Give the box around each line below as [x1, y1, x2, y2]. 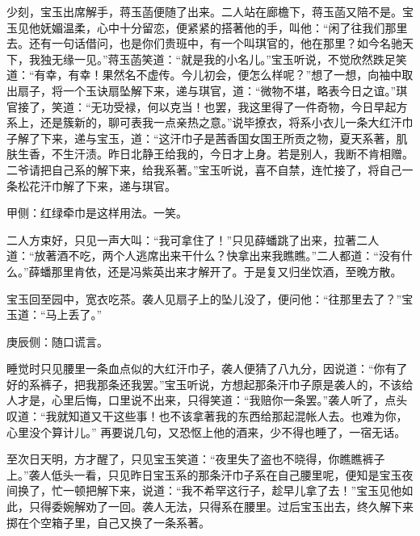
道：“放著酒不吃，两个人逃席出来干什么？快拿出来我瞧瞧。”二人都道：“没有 [6, 247, 401, 264]
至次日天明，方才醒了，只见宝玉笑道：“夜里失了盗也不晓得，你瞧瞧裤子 [6, 450, 385, 467]
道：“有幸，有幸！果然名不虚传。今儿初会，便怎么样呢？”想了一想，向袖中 [6, 66, 402, 83]
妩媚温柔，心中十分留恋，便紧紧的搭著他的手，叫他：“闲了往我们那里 [40, 19, 408, 36]
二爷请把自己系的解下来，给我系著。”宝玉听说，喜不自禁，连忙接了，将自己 [6, 161, 402, 178]
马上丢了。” [45, 306, 103, 323]
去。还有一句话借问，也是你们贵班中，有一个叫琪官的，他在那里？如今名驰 [6, 35, 402, 52]
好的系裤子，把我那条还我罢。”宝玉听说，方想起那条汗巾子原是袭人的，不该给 [6, 375, 414, 392]
